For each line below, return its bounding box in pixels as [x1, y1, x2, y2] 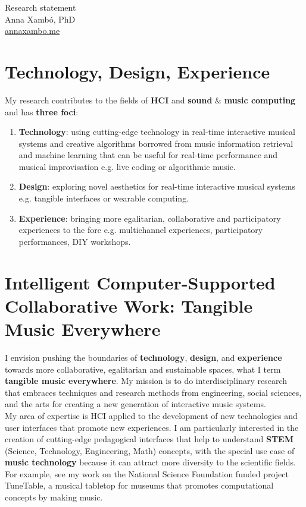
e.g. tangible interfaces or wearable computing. [18, 192, 189, 204]
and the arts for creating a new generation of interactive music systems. [5, 398, 266, 410]
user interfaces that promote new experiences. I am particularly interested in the [5, 421, 299, 433]
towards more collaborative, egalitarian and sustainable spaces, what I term [5, 363, 281, 375]
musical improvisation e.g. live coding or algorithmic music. [18, 160, 236, 172]
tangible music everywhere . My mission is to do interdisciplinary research [5, 374, 288, 387]
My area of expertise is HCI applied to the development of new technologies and [5, 409, 298, 421]
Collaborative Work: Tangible [5, 293, 253, 317]
